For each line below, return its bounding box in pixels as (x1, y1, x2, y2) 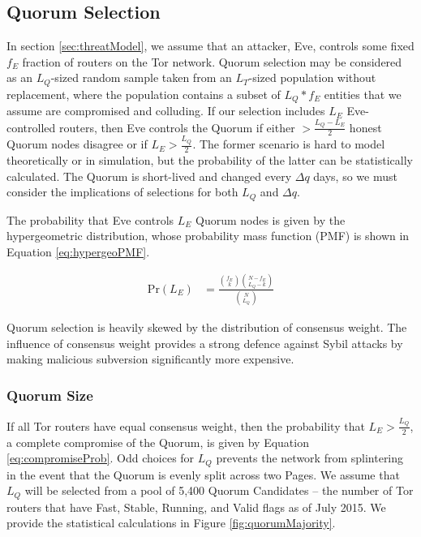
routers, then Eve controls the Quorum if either (58, 118, 295, 135)
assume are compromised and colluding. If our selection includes (6, 102, 325, 119)
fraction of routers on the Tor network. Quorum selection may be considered (22, 53, 402, 70)
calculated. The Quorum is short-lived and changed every (6, 167, 292, 184)
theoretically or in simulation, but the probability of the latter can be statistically (6, 151, 413, 168)
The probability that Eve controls (6, 211, 174, 228)
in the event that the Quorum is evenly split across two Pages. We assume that (6, 466, 400, 483)
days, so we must (313, 167, 397, 184)
